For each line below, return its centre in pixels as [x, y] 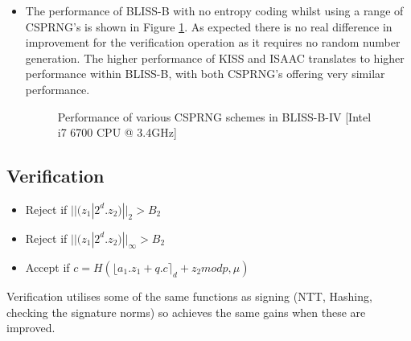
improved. [31, 328]
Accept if [47, 267]
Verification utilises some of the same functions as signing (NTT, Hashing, [189, 296]
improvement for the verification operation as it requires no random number [213, 42]
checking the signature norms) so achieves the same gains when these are [186, 312]
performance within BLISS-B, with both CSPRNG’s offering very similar [205, 74]
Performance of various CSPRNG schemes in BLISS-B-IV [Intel [214, 116]
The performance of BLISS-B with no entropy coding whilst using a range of [214, 10]
